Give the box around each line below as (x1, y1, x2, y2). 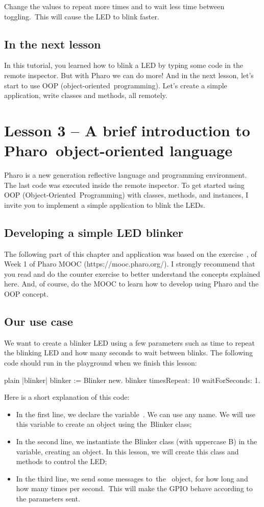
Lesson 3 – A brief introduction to (4, 119, 250, 140)
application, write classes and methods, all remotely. (4, 90, 167, 101)
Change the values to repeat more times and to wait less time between (4, 1, 225, 11)
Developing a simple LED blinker (4, 224, 183, 240)
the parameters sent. (16, 493, 80, 503)
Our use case (4, 313, 73, 329)
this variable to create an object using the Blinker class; (16, 419, 192, 429)
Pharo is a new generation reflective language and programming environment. (4, 170, 247, 180)
